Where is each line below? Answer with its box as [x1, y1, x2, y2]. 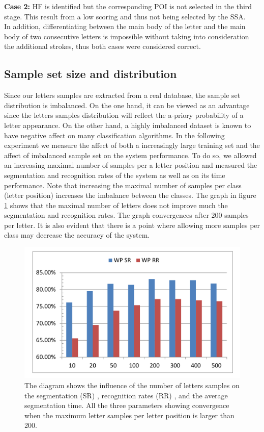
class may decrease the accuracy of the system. [4, 230, 150, 240]
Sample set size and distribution [4, 66, 177, 82]
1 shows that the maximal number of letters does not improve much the [4, 199, 228, 210]
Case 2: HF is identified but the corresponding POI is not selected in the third [4, 1, 252, 11]
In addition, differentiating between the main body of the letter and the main [4, 21, 246, 32]
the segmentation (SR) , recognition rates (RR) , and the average [24, 390, 228, 400]
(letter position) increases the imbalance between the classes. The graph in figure [4, 190, 256, 200]
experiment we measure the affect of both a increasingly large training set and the [4, 140, 260, 150]
